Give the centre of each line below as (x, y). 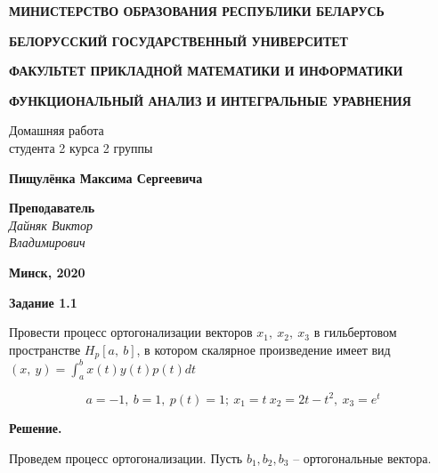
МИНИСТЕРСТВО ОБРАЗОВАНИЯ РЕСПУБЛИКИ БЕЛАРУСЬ (197, 11)
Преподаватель (52, 208)
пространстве (45, 349)
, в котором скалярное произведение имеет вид (264, 349)
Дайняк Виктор (51, 224)
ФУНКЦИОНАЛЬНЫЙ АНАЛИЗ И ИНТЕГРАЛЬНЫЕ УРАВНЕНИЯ (210, 100)
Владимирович (47, 242)
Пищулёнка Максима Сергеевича (106, 177)
